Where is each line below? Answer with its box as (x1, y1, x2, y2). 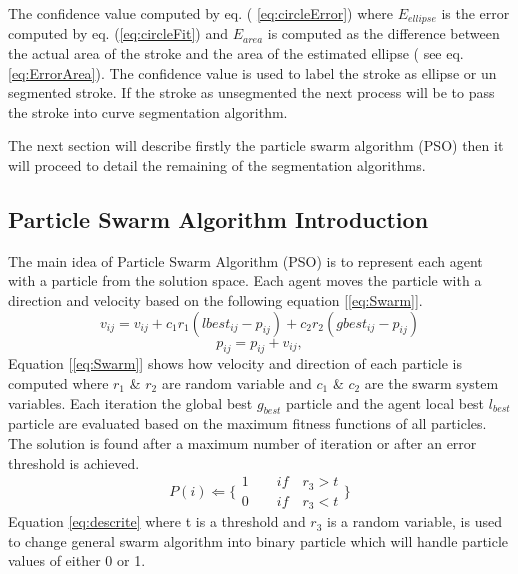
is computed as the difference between (267, 23, 500, 44)
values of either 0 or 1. (8, 550, 146, 571)
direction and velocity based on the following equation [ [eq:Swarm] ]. (8, 290, 423, 310)
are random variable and (161, 372, 312, 393)
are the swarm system (364, 372, 499, 393)
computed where (8, 372, 109, 393)
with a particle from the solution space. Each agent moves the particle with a (8, 270, 482, 291)
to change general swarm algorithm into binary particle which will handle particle (8, 530, 509, 551)
